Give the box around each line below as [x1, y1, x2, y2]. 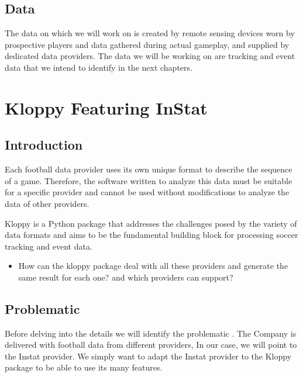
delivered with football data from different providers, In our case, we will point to [5, 338, 297, 351]
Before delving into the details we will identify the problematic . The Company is [5, 327, 297, 339]
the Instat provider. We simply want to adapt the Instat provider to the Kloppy [5, 350, 292, 362]
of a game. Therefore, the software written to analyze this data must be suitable [5, 174, 292, 186]
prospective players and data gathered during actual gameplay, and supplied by [5, 38, 290, 50]
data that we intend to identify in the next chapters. [5, 61, 192, 73]
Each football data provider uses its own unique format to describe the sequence [5, 163, 292, 175]
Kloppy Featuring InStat [5, 95, 208, 119]
